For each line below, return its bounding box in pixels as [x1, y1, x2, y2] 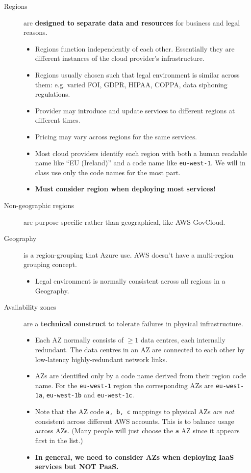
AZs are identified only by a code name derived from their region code [35, 370, 247, 381]
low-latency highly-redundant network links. [35, 354, 168, 364]
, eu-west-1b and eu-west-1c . [42, 390, 134, 400]
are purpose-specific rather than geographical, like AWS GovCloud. [24, 216, 226, 227]
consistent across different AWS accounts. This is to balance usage [35, 416, 234, 426]
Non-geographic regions [4, 200, 74, 210]
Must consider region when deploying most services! [35, 184, 216, 194]
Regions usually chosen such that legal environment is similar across [35, 69, 240, 79]
